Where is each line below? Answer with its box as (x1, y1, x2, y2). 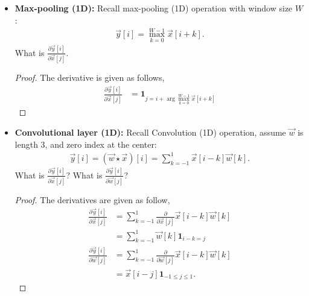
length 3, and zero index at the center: (14, 137, 157, 150)
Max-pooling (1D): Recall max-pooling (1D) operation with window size (14, 2, 293, 14)
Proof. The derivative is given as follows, (14, 71, 165, 83)
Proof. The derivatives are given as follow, (14, 193, 170, 206)
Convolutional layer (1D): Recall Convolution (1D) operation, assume (14, 126, 286, 138)
